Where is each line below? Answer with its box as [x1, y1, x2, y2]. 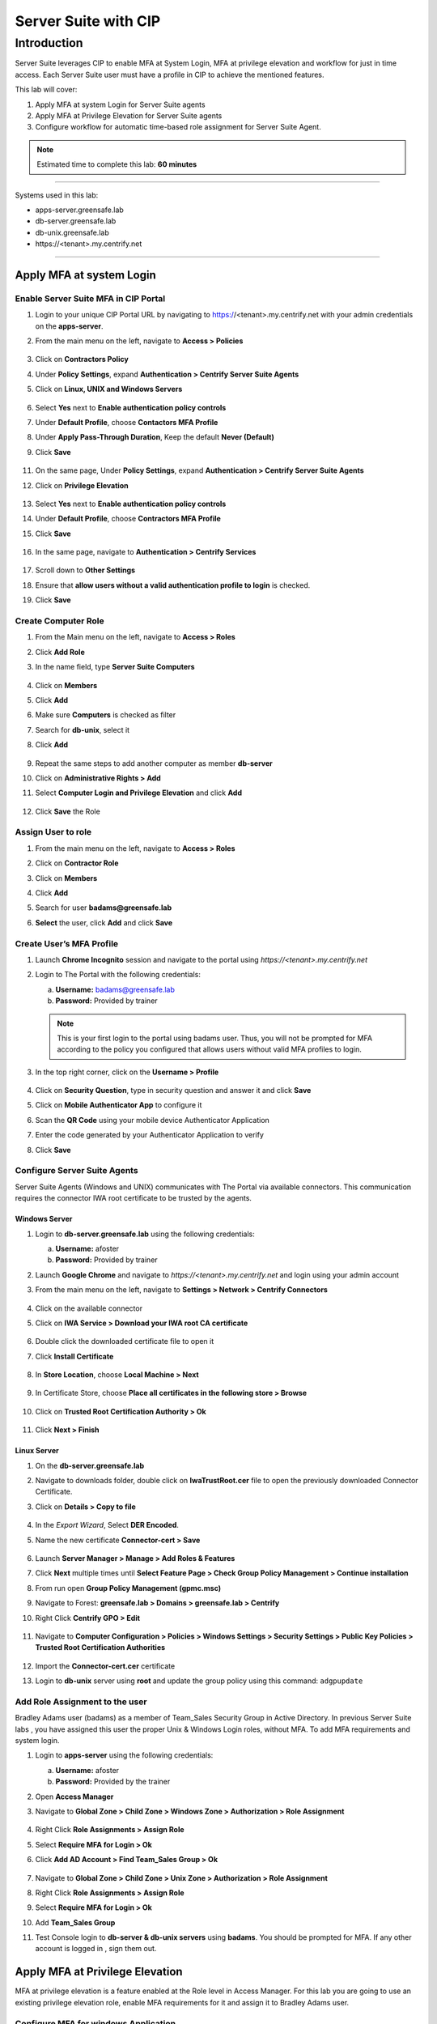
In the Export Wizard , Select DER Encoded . [35, 1520, 180, 1530]
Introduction [15, 36, 83, 50]
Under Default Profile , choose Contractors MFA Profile [35, 514, 222, 524]
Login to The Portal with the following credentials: [35, 970, 202, 980]
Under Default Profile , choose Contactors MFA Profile [35, 417, 218, 427]
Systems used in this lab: [15, 190, 99, 200]
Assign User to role [15, 827, 92, 838]
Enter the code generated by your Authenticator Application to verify [35, 1130, 265, 1140]
